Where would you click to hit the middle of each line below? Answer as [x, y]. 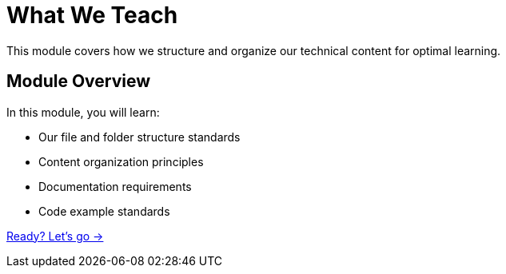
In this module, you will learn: [83, 112]
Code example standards [104, 211]
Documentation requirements [115, 186]
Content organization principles [121, 161]
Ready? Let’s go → [55, 236]
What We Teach [92, 15]
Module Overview [79, 81]
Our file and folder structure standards [139, 137]
